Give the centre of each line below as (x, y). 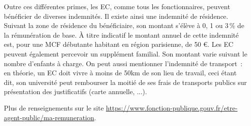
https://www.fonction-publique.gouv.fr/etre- (172, 107)
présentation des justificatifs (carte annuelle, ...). (75, 91)
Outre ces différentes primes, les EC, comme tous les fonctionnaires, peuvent (117, 6)
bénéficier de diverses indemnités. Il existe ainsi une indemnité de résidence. (116, 16)
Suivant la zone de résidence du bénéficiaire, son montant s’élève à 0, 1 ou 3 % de (124, 25)
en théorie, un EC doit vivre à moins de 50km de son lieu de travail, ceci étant (120, 73)
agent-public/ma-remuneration (49, 117)
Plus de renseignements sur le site (54, 107)
